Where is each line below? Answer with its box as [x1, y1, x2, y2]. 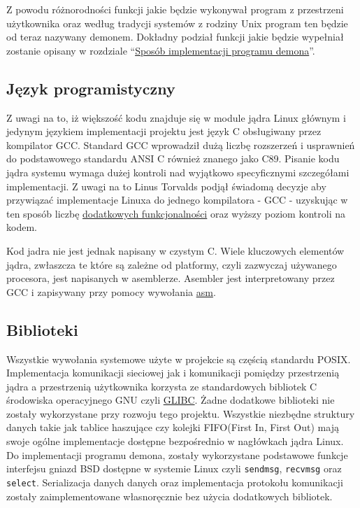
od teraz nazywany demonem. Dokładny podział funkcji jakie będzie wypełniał [6, 29, 344, 44]
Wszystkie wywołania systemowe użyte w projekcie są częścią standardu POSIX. [6, 351, 351, 366]
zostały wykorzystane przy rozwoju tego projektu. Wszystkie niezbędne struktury [6, 406, 355, 421]
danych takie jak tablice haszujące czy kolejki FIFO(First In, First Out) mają [6, 420, 339, 435]
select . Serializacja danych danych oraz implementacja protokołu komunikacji [6, 474, 343, 489]
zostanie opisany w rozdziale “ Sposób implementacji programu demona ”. [6, 43, 315, 57]
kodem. [6, 220, 37, 234]
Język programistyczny [6, 77, 175, 99]
